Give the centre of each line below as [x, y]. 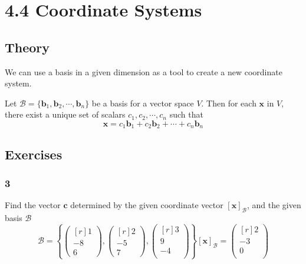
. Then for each [229, 103]
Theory [27, 47]
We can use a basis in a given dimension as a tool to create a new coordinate [144, 71]
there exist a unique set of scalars [65, 114]
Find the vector [33, 205]
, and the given [274, 205]
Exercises [34, 154]
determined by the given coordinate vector [147, 205]
